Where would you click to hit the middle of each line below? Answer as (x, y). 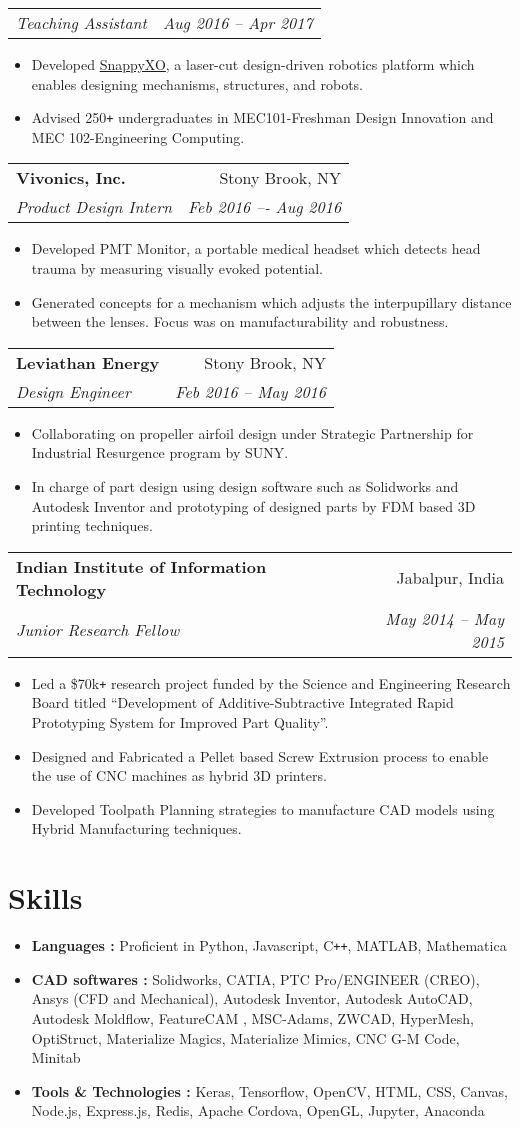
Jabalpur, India (450, 578)
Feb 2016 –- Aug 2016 (264, 207)
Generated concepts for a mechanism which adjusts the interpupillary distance (271, 301)
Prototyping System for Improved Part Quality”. (180, 722)
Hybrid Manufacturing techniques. (136, 828)
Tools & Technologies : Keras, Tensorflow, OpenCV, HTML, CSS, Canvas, (269, 1090)
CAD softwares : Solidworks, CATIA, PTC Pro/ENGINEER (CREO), (255, 978)
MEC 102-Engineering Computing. (138, 136)
